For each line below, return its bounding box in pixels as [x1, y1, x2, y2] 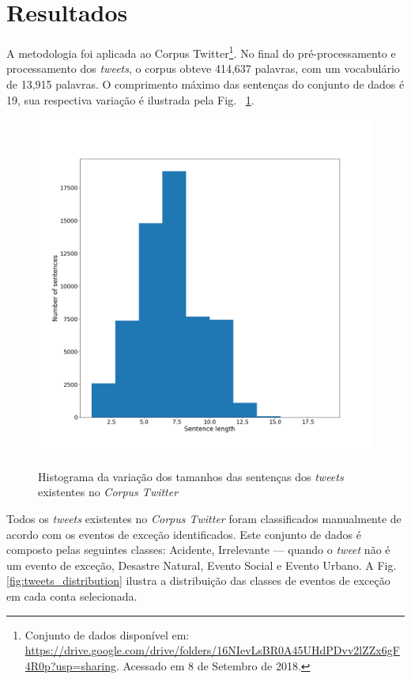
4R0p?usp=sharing [25, 657, 116, 673]
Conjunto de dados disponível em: [25, 626, 190, 643]
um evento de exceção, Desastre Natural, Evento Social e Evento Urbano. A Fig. [6, 556, 397, 573]
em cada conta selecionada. [6, 587, 138, 604]
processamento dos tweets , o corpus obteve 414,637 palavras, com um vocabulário [6, 60, 400, 77]
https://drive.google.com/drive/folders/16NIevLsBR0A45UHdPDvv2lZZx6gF [25, 642, 400, 658]
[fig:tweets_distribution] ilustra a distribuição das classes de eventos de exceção [6, 572, 390, 589]
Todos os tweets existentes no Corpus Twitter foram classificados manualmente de [6, 510, 402, 526]
